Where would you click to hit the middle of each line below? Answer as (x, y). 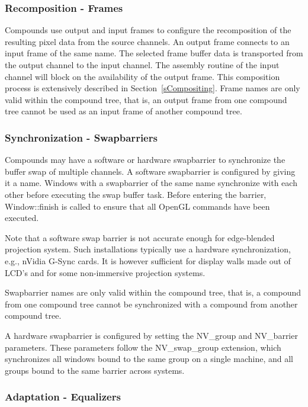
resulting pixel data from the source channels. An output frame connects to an (147, 41)
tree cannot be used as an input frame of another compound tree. (123, 111)
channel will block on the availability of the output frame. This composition (142, 76)
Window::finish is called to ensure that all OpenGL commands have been (137, 206)
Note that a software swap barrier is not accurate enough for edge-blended (140, 237)
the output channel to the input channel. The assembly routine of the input (142, 65)
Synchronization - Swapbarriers (81, 137)
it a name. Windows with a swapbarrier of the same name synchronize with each (151, 183)
